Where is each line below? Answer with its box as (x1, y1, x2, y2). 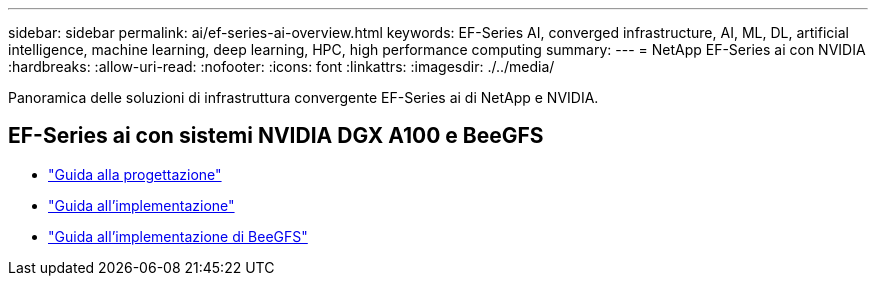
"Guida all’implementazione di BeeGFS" (48, 227, 308, 245)
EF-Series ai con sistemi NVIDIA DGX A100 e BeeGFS (8, 123, 544, 149)
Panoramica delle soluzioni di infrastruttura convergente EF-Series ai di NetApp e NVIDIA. (8, 89, 599, 106)
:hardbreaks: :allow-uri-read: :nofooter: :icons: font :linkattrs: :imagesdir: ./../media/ (8, 58, 555, 75)
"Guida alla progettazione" (48, 165, 222, 183)
